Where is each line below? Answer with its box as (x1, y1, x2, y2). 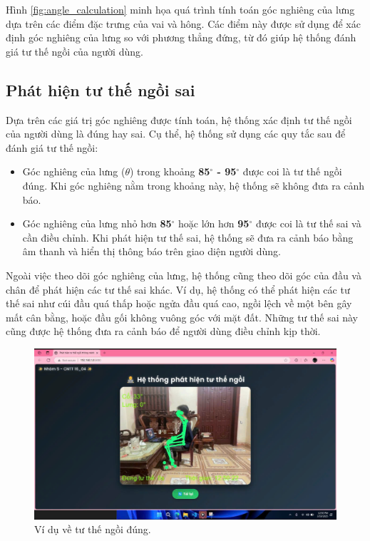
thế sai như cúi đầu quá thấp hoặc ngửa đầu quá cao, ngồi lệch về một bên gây (6, 296, 352, 311)
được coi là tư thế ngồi (242, 164, 342, 179)
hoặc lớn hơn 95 (178, 216, 250, 231)
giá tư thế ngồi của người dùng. (6, 43, 143, 58)
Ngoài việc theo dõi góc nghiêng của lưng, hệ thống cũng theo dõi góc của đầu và (6, 267, 361, 282)
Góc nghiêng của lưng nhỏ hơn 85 (22, 216, 172, 231)
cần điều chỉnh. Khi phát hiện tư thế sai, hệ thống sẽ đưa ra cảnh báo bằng (22, 230, 354, 244)
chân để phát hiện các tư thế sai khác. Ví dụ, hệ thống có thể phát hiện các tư (6, 282, 350, 297)
